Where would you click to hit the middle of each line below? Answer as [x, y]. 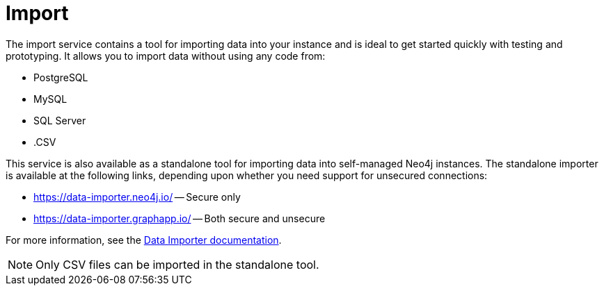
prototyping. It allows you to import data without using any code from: [166, 56]
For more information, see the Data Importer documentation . [144, 240]
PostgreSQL [61, 77]
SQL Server [60, 120]
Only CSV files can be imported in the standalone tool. [177, 264]
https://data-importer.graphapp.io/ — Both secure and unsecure [180, 218]
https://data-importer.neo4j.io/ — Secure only [137, 197]
